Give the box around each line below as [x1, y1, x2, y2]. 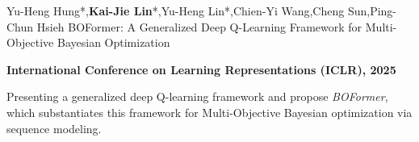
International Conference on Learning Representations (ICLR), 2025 [6, 61, 396, 77]
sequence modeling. [6, 119, 102, 136]
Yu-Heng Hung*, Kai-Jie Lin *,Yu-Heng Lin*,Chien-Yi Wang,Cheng [6, 2, 345, 19]
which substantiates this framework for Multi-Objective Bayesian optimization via [6, 103, 413, 120]
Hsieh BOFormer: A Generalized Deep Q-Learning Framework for [36, 18, 362, 35]
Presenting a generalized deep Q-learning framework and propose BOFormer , [6, 88, 388, 105]
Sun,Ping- [347, 2, 397, 19]
